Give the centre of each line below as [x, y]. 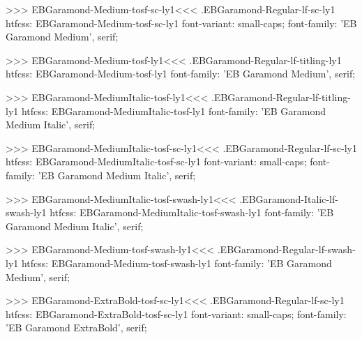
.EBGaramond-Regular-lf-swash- [286, 249]
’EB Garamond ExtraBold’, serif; [76, 327]
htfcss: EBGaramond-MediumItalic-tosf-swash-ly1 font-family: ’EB [192, 212]
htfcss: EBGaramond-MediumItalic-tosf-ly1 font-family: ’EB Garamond [174, 111]
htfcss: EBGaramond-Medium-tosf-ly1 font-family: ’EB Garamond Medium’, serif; [181, 74]
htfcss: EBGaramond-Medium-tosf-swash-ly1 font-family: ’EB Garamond [176, 263]
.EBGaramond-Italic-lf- [289, 198]
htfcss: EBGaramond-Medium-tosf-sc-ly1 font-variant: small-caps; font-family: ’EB [181, 23]
